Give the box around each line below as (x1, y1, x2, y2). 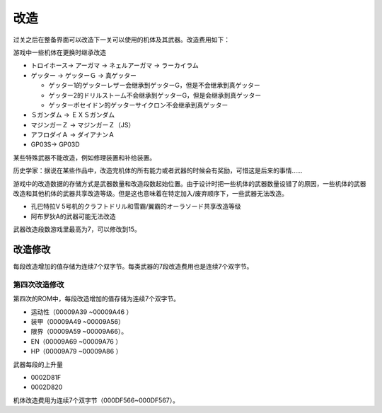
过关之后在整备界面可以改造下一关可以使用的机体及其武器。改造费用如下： (13, 35, 230, 44)
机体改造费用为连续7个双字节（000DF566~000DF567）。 (13, 396, 180, 405)
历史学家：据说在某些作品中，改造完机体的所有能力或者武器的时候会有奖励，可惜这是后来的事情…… (13, 166, 303, 175)
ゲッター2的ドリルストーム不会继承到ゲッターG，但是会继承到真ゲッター (48, 91, 262, 99)
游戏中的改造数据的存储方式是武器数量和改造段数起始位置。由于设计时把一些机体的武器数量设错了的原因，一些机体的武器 (13, 179, 366, 187)
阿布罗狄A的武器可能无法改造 (30, 212, 116, 221)
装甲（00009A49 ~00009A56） (30, 318, 125, 326)
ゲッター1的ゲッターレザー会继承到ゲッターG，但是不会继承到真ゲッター (48, 81, 261, 90)
